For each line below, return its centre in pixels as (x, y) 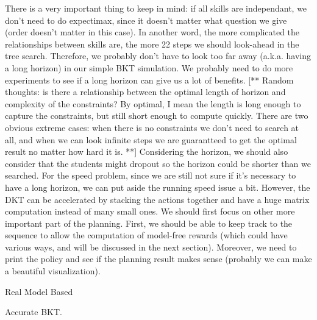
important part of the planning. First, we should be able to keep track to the (149, 223)
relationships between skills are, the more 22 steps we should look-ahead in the (152, 44)
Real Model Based (39, 291)
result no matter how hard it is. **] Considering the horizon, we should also (147, 151)
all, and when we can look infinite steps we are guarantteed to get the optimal (151, 139)
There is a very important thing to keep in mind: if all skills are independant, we (156, 8)
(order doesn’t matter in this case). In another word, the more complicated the (152, 32)
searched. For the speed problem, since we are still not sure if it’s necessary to (151, 175)
